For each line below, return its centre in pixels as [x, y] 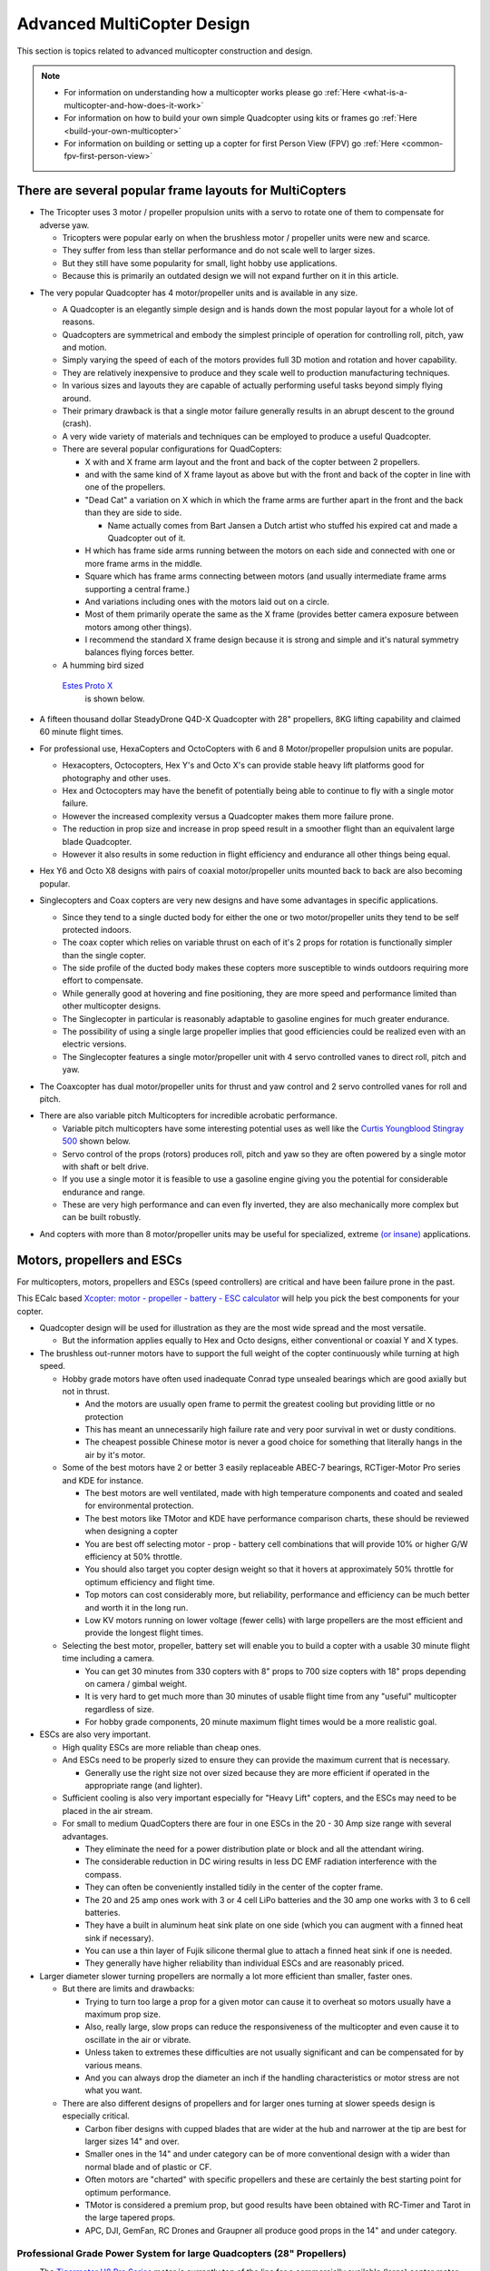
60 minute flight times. [82, 732]
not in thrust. [86, 1391]
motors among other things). [138, 627]
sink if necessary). [119, 1938]
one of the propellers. [125, 487]
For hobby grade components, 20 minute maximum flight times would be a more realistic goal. [261, 1722]
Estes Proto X [88, 686]
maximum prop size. [122, 2014]
